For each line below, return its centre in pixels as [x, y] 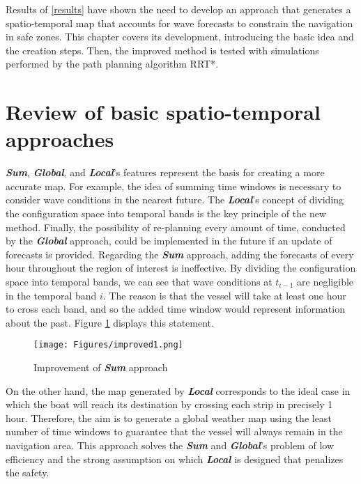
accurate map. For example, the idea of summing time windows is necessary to [174, 186]
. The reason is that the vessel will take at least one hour [224, 295]
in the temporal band [51, 295]
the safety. [28, 473]
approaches [60, 139]
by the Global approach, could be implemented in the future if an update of [169, 241]
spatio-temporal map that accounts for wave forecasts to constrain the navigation [179, 23]
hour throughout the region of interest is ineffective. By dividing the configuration [181, 268]
